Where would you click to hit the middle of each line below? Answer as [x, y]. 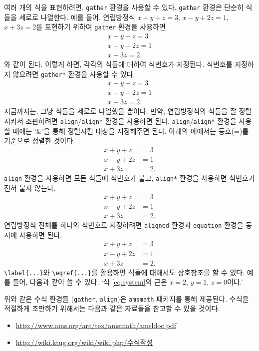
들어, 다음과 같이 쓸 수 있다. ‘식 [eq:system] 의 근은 [90, 282]
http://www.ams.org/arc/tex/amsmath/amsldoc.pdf [96, 325]
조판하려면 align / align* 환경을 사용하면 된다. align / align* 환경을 [131, 121]
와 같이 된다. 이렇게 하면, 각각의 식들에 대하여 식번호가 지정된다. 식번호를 [118, 64]
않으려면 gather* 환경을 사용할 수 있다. [74, 74]
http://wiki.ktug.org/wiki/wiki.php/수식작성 [84, 342]
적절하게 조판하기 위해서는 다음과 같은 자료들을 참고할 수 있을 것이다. [112, 308]
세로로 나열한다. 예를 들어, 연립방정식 [77, 17]
